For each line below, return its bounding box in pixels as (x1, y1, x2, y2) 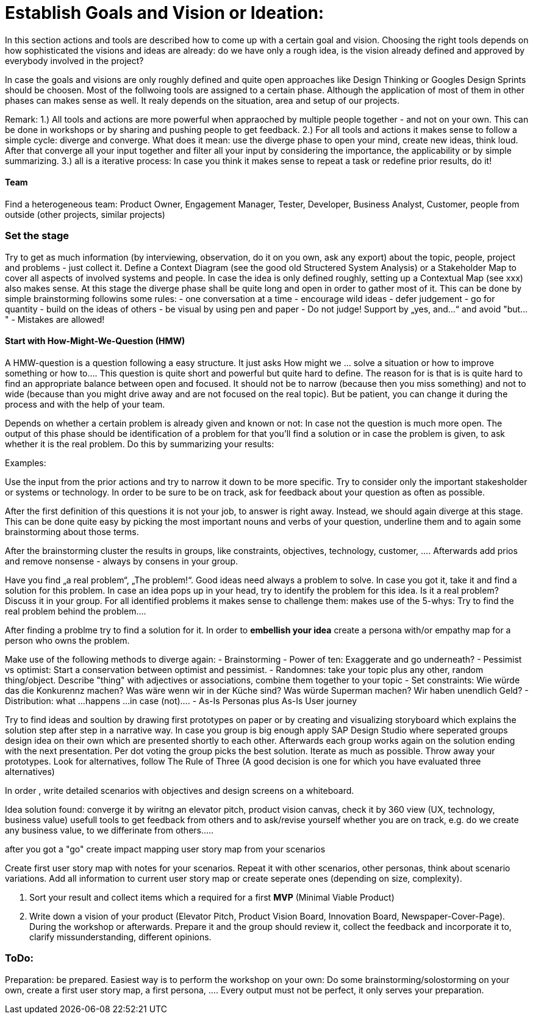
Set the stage (5, 229, 69, 242)
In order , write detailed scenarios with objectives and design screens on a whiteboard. (5, 785, 354, 796)
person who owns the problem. (5, 635, 130, 646)
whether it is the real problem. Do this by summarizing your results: (5, 438, 274, 449)
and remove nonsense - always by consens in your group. (5, 555, 238, 566)
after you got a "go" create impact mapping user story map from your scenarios (5, 843, 326, 854)
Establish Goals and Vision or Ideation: (5, 2, 324, 23)
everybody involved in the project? (5, 55, 144, 66)
